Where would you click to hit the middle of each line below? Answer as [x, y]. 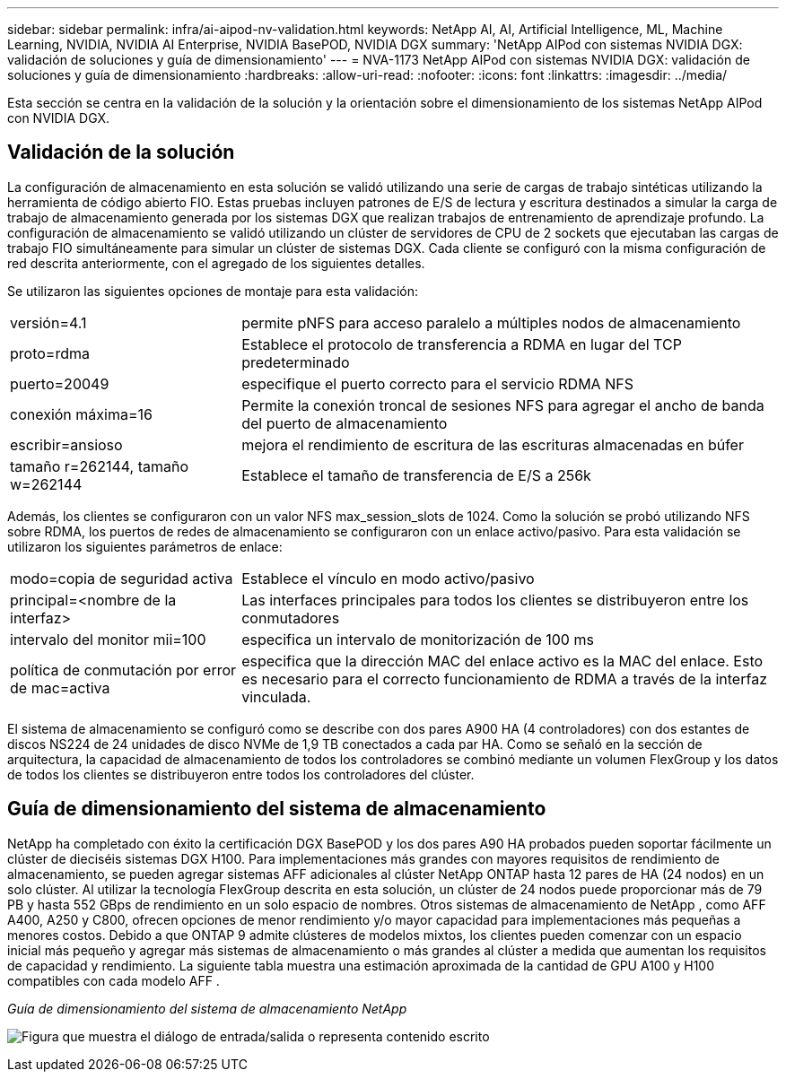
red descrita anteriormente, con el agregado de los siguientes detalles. [216, 263]
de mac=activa [60, 687]
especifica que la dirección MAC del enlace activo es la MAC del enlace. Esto [502, 661]
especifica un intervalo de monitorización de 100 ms [418, 639]
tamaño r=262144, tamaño [99, 466]
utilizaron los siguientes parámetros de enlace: [145, 546]
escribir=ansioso [66, 444]
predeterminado [296, 362]
